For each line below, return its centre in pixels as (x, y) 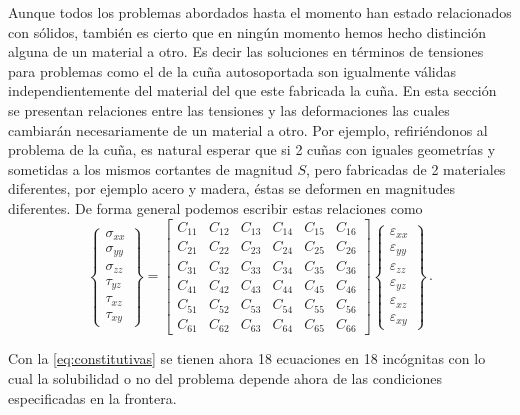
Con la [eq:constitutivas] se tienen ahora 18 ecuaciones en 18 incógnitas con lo (247, 358)
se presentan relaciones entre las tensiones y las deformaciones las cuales (229, 109)
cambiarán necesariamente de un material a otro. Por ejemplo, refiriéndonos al (248, 129)
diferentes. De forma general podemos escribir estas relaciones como (215, 207)
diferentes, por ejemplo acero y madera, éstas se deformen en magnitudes (231, 188)
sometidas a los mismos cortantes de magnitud (150, 168)
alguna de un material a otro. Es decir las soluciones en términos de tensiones (246, 51)
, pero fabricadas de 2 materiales (406, 168)
